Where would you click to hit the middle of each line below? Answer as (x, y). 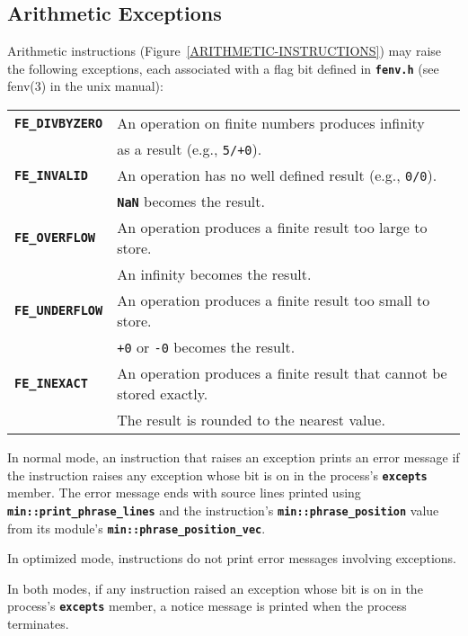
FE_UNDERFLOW (59, 311)
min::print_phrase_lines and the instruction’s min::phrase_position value (223, 510)
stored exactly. (163, 394)
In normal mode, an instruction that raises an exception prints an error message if (234, 457)
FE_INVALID (51, 175)
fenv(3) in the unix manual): (85, 86)
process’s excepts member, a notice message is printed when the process (207, 606)
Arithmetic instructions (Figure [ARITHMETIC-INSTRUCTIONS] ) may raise (225, 51)
